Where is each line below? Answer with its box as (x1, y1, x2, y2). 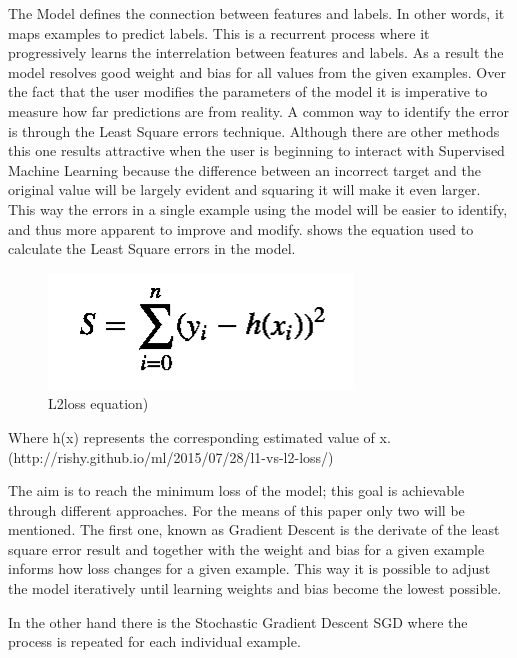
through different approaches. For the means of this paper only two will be (8, 499, 465, 520)
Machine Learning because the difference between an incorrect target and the (8, 159, 481, 180)
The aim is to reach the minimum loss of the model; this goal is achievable (8, 480, 465, 501)
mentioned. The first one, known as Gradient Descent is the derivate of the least (8, 519, 500, 540)
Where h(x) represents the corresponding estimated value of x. (8, 426, 391, 447)
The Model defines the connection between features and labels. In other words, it (8, 3, 505, 23)
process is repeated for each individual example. (8, 631, 301, 652)
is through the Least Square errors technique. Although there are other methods (8, 120, 500, 141)
